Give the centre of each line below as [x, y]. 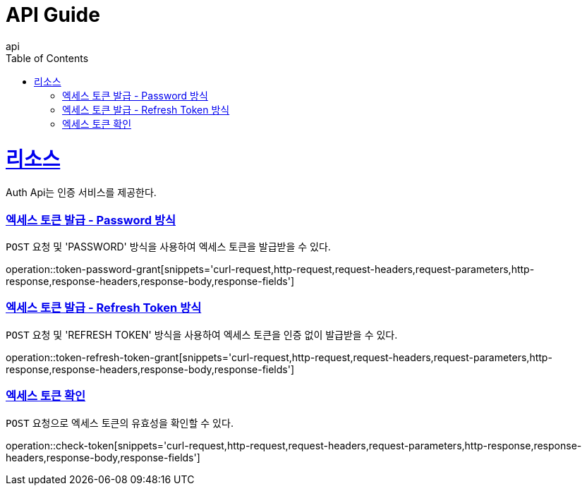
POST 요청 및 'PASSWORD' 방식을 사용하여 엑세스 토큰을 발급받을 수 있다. [168, 247]
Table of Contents [47, 58]
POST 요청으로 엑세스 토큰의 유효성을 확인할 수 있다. [120, 423]
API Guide [53, 15]
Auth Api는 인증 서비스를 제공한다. [81, 193]
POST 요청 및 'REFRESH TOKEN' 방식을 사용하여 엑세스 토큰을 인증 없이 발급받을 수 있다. [202, 334]
